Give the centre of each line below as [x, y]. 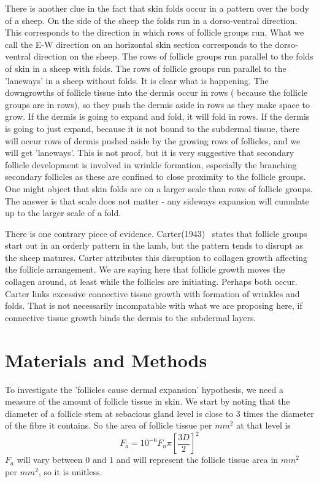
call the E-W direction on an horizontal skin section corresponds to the [139, 44]
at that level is [263, 425]
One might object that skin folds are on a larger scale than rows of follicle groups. [159, 188]
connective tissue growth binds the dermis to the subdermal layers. [131, 317]
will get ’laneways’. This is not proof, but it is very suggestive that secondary [150, 153]
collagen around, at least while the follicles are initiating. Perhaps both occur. [151, 282]
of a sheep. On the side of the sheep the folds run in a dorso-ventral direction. [151, 20]
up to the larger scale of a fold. [63, 213]
